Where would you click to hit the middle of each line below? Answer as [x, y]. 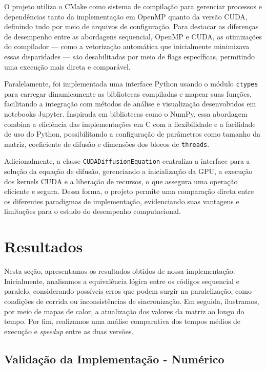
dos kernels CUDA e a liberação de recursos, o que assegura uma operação [121, 181]
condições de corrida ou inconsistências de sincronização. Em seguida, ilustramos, [132, 301]
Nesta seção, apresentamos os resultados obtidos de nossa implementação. [120, 271]
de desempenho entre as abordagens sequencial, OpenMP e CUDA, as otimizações [133, 36]
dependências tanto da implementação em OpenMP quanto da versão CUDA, [126, 16]
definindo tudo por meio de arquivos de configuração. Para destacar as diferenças [131, 26]
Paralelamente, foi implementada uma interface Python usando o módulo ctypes [131, 84]
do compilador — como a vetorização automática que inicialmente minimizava [127, 46]
